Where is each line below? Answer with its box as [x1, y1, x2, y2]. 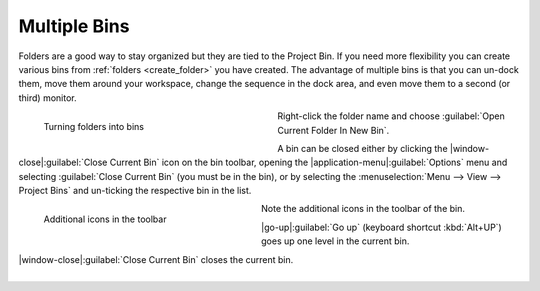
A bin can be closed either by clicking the [277, 142, 449, 154]
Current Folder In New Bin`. [277, 124, 390, 136]
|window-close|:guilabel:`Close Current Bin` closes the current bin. [18, 253, 294, 265]
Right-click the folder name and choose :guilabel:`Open [277, 110, 505, 122]
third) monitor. [18, 91, 77, 104]
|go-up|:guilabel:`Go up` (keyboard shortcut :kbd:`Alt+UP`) [261, 221, 502, 233]
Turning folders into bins [43, 120, 145, 132]
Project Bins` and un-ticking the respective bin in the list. [18, 185, 252, 197]
